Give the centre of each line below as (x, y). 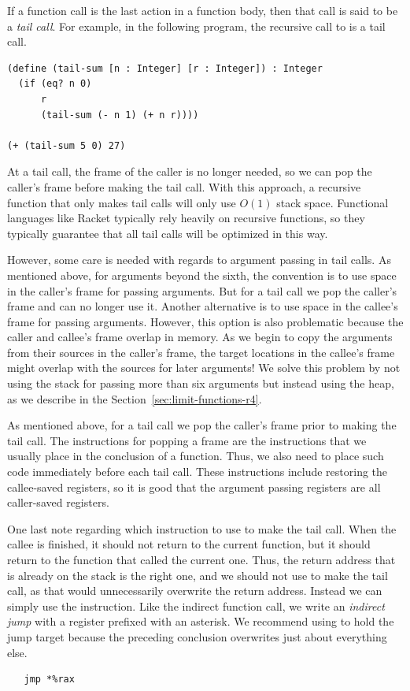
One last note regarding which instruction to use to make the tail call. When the (202, 528)
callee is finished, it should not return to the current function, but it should (189, 544)
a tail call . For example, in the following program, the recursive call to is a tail (196, 26)
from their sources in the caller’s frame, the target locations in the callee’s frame (201, 352)
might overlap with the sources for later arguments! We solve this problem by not (204, 368)
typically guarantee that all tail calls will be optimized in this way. (168, 233)
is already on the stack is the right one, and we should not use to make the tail (198, 575)
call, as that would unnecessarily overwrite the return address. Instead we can (195, 591)
